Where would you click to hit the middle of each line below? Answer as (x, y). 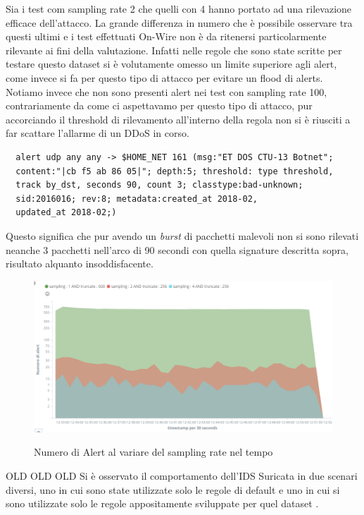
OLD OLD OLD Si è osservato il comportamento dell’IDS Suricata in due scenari (182, 476)
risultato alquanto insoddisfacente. (80, 263)
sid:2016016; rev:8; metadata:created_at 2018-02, (137, 199)
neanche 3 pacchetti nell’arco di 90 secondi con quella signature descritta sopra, (177, 249)
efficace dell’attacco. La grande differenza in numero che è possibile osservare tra (179, 22)
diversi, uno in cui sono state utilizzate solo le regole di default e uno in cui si (173, 489)
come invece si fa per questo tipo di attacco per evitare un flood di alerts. (164, 77)
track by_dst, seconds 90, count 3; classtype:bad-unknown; (159, 185)
